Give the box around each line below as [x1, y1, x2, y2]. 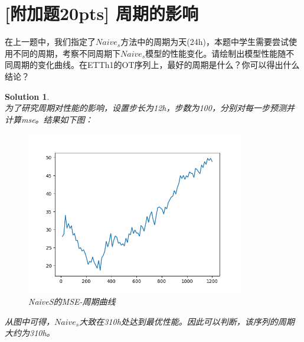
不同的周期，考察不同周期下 [12, 47, 120, 59]
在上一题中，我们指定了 [5, 35, 96, 48]
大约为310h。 [5, 327, 55, 339]
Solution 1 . [5, 90, 50, 102]
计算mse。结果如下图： [5, 113, 93, 125]
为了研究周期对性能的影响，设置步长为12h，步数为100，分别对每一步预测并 [5, 102, 295, 114]
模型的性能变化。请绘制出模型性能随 [145, 47, 286, 59]
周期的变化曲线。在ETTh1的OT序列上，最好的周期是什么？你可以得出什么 [12, 58, 300, 71]
